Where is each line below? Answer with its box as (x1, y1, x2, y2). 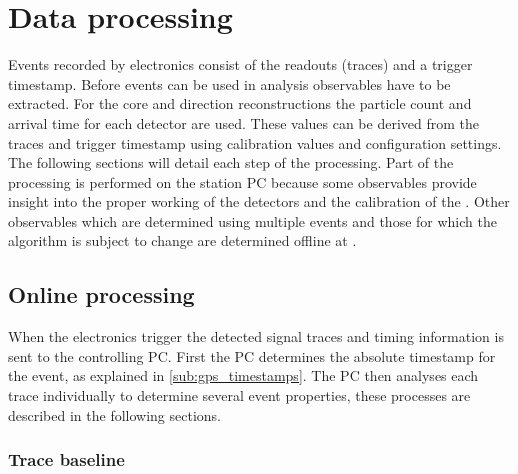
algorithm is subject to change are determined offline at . (8, 230, 357, 251)
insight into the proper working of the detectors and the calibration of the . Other (8, 191, 510, 212)
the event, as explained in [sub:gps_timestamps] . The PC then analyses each (8, 365, 479, 386)
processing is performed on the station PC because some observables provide (8, 171, 477, 192)
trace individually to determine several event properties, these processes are (8, 385, 471, 406)
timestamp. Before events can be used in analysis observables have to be (8, 73, 451, 94)
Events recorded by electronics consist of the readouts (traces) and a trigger (8, 54, 473, 75)
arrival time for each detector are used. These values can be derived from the (8, 112, 480, 133)
